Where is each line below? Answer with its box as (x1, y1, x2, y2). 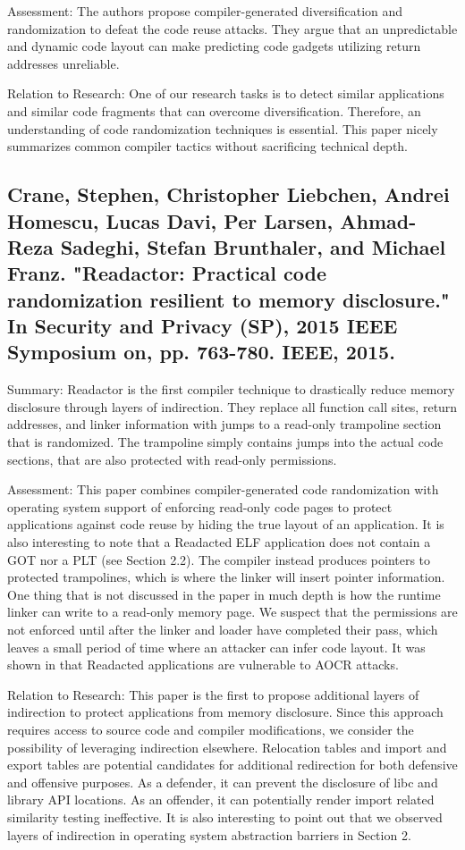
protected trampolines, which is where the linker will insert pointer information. (7, 568, 445, 586)
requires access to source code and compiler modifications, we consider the (7, 720, 414, 738)
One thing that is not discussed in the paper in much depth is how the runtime (7, 585, 441, 603)
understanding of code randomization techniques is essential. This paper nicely (7, 119, 438, 138)
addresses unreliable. (7, 54, 120, 72)
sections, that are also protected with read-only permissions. (7, 450, 337, 468)
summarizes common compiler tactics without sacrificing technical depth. (7, 137, 408, 156)
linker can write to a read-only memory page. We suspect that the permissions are (7, 602, 458, 621)
